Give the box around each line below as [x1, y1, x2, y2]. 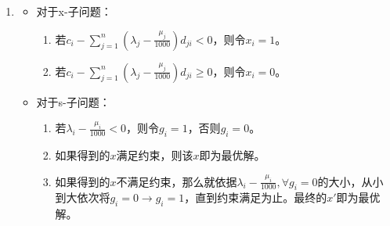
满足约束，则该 [116, 146, 193, 163]
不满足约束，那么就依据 [116, 173, 237, 189]
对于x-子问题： [36, 3, 112, 19]
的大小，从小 [317, 173, 384, 189]
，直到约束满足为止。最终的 [184, 189, 327, 206]
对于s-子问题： [36, 93, 110, 109]
